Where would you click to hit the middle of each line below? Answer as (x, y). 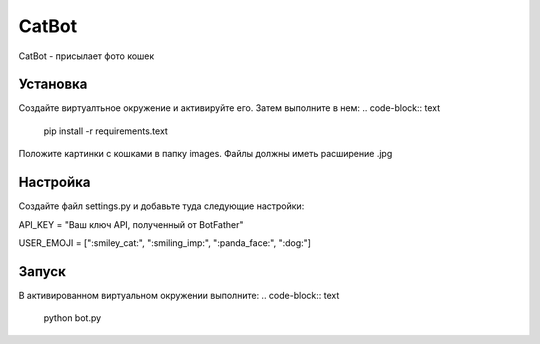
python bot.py (72, 318)
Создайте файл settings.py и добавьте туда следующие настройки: (161, 206)
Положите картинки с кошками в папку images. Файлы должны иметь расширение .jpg (205, 154)
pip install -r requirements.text (106, 131)
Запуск (42, 271)
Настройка (54, 182)
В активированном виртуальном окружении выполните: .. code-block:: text (179, 295)
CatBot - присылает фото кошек (86, 56)
